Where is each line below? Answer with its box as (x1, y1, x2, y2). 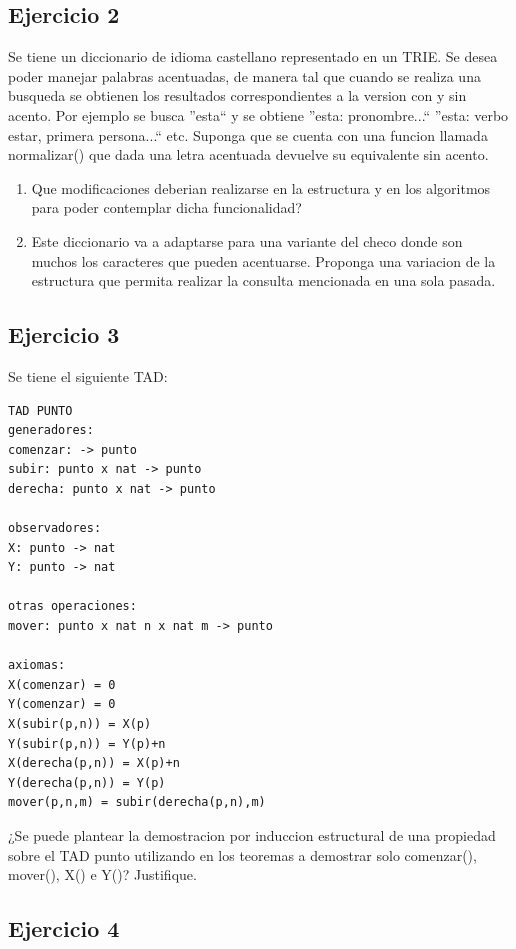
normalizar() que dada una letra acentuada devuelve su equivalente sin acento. (8, 144, 489, 165)
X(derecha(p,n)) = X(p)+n (8, 756, 180, 771)
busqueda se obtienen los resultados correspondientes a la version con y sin (8, 85, 467, 106)
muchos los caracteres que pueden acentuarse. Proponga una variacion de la (31, 250, 496, 271)
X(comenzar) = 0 (8, 677, 116, 692)
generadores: (8, 423, 94, 438)
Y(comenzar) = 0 (8, 697, 116, 712)
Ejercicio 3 (8, 319, 120, 350)
